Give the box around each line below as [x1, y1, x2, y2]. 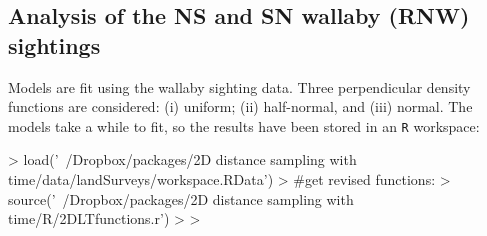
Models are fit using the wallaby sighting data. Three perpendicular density [8, 76, 471, 97]
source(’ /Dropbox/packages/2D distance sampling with [8, 188, 354, 209]
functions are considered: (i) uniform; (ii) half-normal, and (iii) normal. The [8, 96, 473, 117]
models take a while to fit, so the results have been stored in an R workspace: [8, 115, 480, 136]
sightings [8, 29, 101, 60]
